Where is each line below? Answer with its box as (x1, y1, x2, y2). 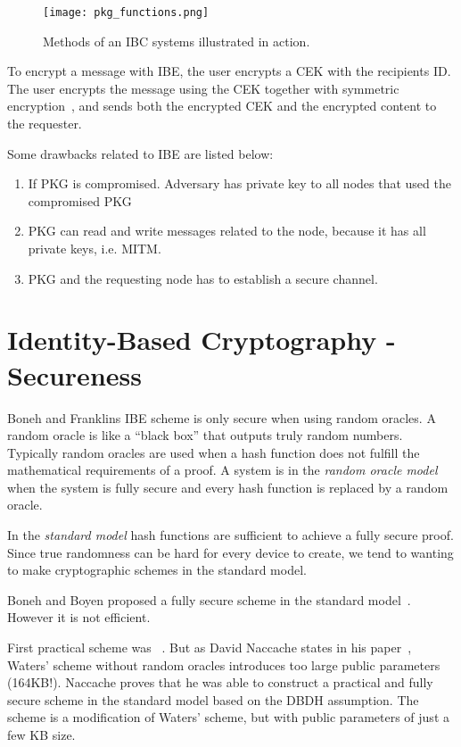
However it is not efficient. (7, 608, 151, 627)
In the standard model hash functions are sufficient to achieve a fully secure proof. (7, 526, 454, 544)
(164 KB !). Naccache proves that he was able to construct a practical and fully (7, 673, 433, 692)
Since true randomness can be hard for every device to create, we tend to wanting (7, 543, 454, 561)
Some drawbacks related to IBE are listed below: (7, 144, 274, 162)
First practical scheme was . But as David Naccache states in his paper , (7, 638, 412, 657)
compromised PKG (28, 191, 132, 210)
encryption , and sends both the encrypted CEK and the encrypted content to (7, 96, 437, 115)
